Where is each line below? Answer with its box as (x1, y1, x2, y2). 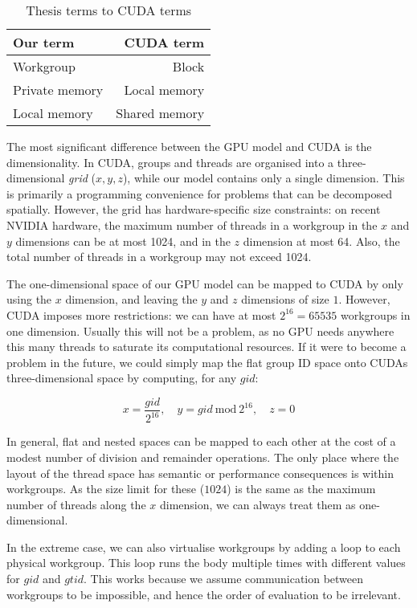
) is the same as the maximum (227, 480, 376, 497)
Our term (13, 33, 75, 51)
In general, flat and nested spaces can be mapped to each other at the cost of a (6, 433, 396, 450)
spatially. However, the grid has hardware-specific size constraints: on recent (6, 201, 381, 218)
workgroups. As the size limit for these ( (6, 480, 205, 497)
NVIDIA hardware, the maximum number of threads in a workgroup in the (6, 216, 378, 233)
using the (6, 291, 52, 308)
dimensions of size (241, 291, 329, 308)
